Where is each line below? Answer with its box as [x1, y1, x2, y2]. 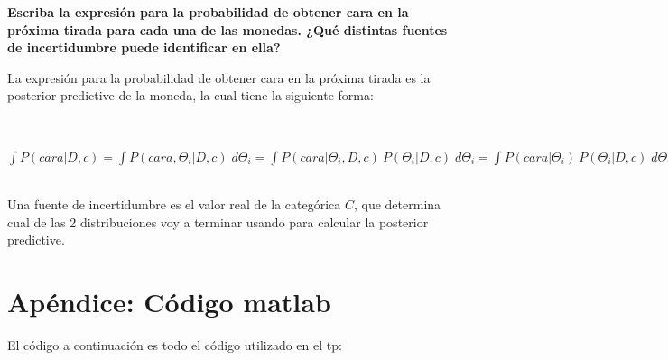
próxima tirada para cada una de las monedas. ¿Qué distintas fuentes [7, 20, 448, 39]
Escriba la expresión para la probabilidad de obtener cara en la [7, 3, 409, 21]
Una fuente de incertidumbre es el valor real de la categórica [7, 195, 341, 214]
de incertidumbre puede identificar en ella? [7, 38, 281, 57]
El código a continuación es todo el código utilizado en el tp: [7, 336, 342, 355]
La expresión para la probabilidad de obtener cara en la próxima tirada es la [7, 68, 431, 87]
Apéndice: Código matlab [7, 283, 331, 320]
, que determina [353, 195, 441, 214]
